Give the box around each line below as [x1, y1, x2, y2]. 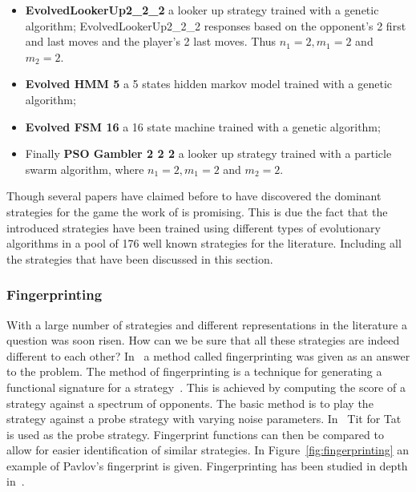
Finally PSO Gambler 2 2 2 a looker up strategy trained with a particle [25, 145, 392, 162]
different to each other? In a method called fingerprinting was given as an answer [6, 347, 410, 364]
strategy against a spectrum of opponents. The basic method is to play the [6, 394, 374, 411]
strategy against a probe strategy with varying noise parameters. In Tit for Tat [6, 410, 402, 427]
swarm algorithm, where [25, 160, 144, 177]
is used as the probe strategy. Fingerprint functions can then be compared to [6, 425, 384, 442]
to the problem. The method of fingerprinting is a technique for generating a [6, 363, 382, 380]
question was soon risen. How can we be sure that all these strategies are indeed [6, 332, 400, 349]
